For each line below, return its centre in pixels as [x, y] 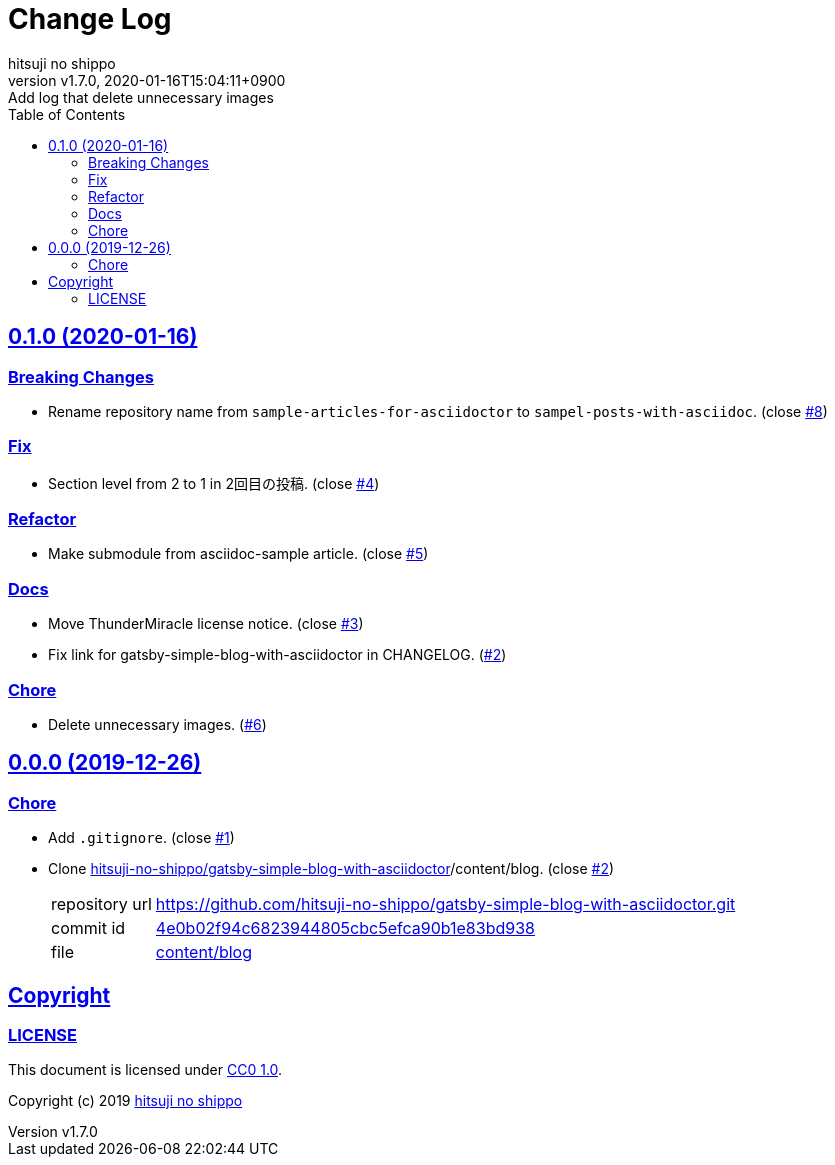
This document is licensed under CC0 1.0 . [145, 1070]
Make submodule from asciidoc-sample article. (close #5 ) [238, 554]
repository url [101, 904]
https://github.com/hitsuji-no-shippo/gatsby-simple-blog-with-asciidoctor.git [445, 904]
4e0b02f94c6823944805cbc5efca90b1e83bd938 [345, 928]
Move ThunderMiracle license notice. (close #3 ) [206, 624]
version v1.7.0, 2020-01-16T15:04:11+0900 [147, 80]
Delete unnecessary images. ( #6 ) [157, 724]
